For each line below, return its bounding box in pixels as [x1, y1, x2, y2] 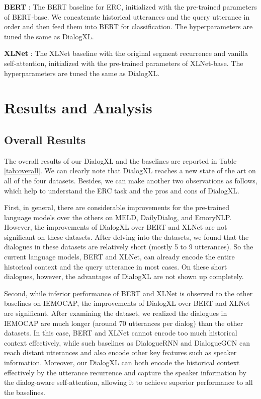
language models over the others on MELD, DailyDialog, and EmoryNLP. [4, 212, 232, 222]
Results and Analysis [4, 97, 152, 118]
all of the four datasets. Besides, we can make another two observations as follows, [4, 175, 257, 185]
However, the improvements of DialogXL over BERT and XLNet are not [4, 222, 227, 232]
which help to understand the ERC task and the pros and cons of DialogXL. [4, 185, 239, 195]
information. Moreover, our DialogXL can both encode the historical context [4, 357, 240, 368]
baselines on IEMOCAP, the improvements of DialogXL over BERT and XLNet [4, 298, 250, 308]
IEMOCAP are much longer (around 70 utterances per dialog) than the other [4, 317, 243, 328]
